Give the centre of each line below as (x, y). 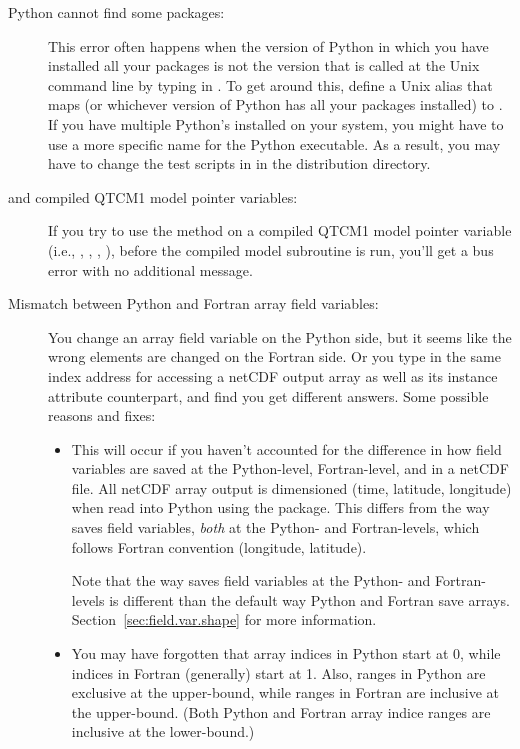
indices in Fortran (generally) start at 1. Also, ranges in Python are (278, 672)
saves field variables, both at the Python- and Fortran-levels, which (275, 527)
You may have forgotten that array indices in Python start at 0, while (286, 653)
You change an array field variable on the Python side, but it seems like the (280, 336)
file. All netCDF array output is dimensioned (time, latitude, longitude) (291, 487)
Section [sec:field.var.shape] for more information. (224, 619)
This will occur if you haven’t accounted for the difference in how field (286, 448)
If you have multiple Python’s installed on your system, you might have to (276, 123)
